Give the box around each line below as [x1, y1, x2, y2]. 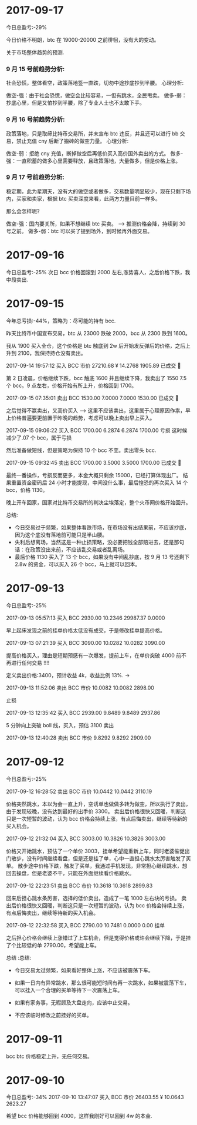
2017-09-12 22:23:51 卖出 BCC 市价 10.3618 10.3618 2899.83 [6, 882, 153, 889]
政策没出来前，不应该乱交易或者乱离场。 [30, 545, 128, 553]
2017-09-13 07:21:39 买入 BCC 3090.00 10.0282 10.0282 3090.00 [6, 639, 165, 646]
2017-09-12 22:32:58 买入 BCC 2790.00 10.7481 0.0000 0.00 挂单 [6, 921, 165, 928]
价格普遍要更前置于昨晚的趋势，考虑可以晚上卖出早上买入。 [11, 414, 155, 421]
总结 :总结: [6, 954, 32, 961]
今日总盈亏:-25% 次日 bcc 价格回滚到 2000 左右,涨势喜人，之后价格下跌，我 [6, 268, 191, 275]
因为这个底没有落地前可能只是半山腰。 [14, 531, 107, 538]
